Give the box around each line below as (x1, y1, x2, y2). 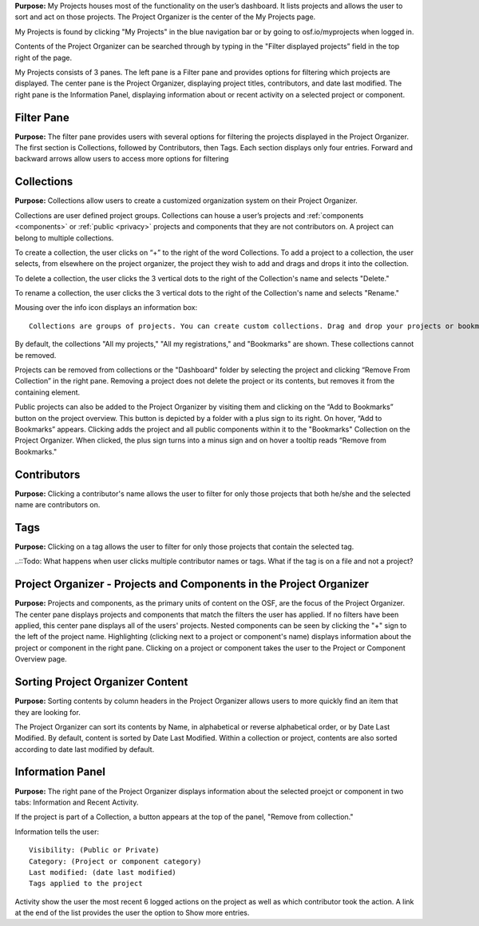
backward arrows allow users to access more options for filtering (14, 154, 229, 164)
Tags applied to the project (29, 879, 143, 888)
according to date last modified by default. (14, 744, 155, 754)
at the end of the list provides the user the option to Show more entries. (14, 908, 250, 918)
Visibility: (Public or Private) (29, 845, 160, 855)
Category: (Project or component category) (29, 856, 202, 866)
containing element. (14, 387, 81, 397)
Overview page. (14, 654, 67, 664)
